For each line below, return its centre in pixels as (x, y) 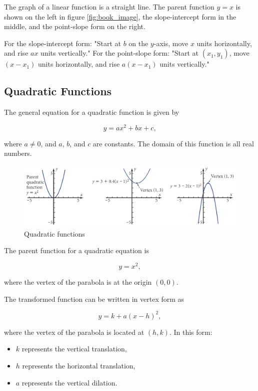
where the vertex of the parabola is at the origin (78, 282)
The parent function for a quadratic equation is (76, 250)
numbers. (18, 153)
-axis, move (171, 43)
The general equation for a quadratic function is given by (92, 112)
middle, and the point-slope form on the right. (75, 26)
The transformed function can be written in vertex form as (94, 299)
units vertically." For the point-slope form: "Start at (120, 53)
